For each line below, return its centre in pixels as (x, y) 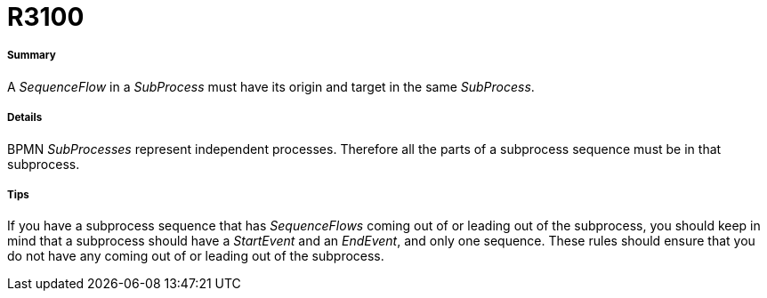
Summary (32, 56)
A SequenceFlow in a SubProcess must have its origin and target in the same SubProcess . (271, 86)
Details (25, 118)
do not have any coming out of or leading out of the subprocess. (196, 256)
